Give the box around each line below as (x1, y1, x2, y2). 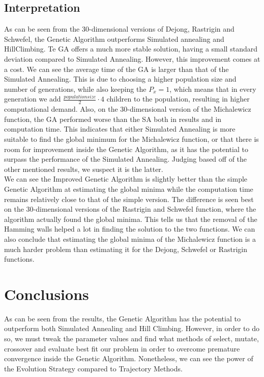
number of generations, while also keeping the (4, 83, 146, 94)
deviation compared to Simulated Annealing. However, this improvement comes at (4, 53, 260, 64)
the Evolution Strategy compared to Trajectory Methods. (4, 363, 183, 373)
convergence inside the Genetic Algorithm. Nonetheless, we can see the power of (4, 353, 253, 364)
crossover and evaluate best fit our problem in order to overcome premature (4, 343, 240, 354)
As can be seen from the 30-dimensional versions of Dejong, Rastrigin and (4, 23, 234, 34)
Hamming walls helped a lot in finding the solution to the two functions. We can (4, 223, 255, 234)
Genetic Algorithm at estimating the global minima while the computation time (4, 183, 253, 194)
